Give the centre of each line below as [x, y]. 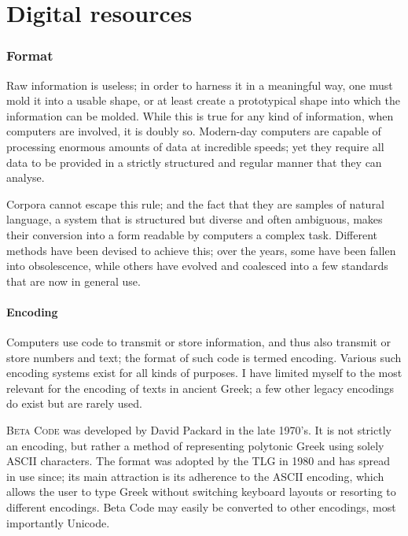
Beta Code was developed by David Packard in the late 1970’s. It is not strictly [199, 430]
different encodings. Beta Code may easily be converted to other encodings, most [201, 507]
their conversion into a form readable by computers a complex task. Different [192, 234]
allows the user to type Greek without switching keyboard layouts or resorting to [201, 492]
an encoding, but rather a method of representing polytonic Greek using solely [195, 445]
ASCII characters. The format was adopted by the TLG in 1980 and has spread [198, 461]
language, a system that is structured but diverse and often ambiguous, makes [195, 219]
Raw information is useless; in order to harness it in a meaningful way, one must [200, 85]
